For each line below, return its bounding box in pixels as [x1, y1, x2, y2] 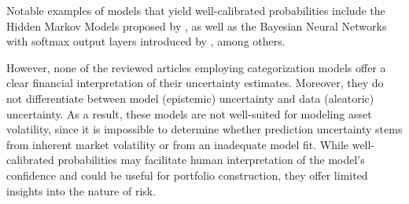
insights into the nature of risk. [6, 182, 157, 199]
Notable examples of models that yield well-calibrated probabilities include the [6, 2, 385, 18]
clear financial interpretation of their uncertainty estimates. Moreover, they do [6, 75, 384, 91]
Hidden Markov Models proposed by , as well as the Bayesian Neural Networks [6, 17, 387, 34]
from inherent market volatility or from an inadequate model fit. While [6, 136, 349, 152]
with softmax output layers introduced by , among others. [6, 33, 286, 49]
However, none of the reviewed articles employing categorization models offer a [6, 59, 386, 75]
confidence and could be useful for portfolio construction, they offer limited [6, 166, 368, 183]
